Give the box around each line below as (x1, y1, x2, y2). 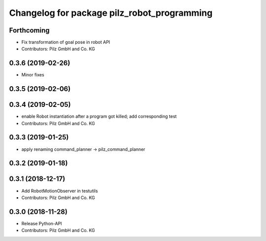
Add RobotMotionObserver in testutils (21, 188, 98, 194)
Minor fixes (21, 72, 44, 78)
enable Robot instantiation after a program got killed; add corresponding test (21, 113, 177, 119)
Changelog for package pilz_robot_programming (9, 7, 213, 18)
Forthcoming (9, 26, 50, 34)
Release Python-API (21, 220, 62, 226)
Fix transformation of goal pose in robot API (21, 39, 110, 45)
